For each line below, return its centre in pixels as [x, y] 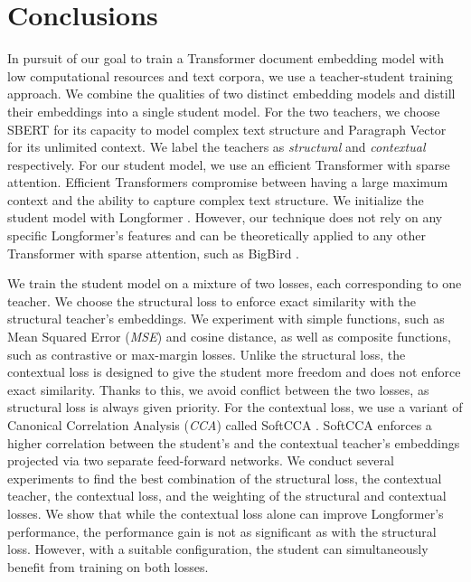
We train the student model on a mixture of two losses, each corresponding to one [235, 283]
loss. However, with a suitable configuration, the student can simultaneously [218, 549]
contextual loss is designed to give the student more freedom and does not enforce [234, 372]
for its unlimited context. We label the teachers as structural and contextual [217, 147]
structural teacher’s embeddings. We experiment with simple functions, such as [226, 319]
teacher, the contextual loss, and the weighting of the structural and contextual [227, 496]
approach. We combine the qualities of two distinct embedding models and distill [231, 94]
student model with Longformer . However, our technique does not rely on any [225, 217]
